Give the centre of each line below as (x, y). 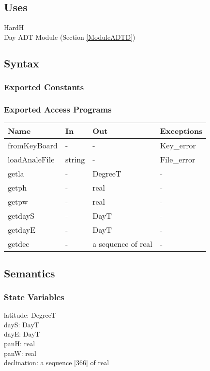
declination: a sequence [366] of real (57, 363)
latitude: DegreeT (30, 315)
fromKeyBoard (33, 145)
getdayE (22, 230)
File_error (178, 160)
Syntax (22, 63)
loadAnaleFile (31, 160)
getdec (19, 244)
